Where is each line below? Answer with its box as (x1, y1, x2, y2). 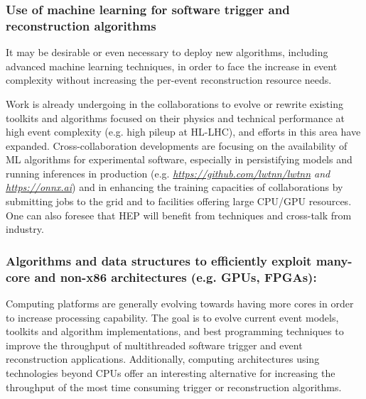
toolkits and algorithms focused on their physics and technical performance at (6, 110, 345, 125)
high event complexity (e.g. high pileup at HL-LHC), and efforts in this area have (6, 124, 361, 139)
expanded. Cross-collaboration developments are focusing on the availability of (6, 138, 348, 153)
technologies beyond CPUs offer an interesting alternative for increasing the (6, 365, 335, 380)
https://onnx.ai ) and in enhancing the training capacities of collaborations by (6, 180, 343, 195)
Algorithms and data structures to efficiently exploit (6, 251, 312, 269)
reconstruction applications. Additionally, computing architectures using (6, 351, 320, 366)
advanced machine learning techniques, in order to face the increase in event (6, 58, 338, 73)
